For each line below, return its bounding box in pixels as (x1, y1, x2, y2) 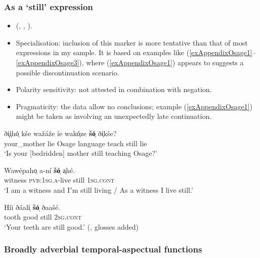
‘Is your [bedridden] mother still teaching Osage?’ (4, 148, 157, 158)
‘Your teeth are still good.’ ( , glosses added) (4, 221, 139, 232)
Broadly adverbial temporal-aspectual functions (4, 243, 202, 255)
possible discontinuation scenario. (16, 67, 119, 77)
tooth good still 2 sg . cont (4, 211, 82, 222)
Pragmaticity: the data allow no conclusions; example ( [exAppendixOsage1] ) (16, 101, 252, 111)
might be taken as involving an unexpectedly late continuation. (16, 111, 212, 121)
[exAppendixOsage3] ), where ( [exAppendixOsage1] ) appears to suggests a (16, 57, 244, 67)
